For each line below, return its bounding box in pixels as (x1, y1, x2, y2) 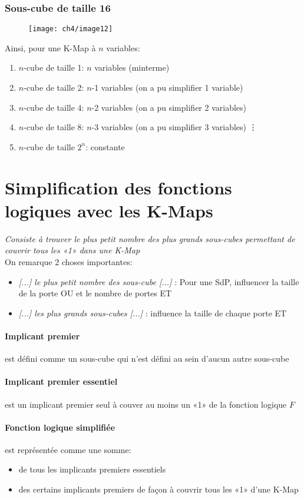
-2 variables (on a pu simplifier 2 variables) (91, 101, 247, 113)
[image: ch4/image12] (28, 25, 113, 34)
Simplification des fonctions (5, 175, 232, 199)
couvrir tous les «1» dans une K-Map (5, 244, 140, 256)
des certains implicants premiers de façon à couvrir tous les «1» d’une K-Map (18, 483, 299, 495)
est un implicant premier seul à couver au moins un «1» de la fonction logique (5, 398, 287, 410)
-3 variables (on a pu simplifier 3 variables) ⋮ (91, 121, 257, 133)
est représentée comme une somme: (5, 443, 131, 455)
